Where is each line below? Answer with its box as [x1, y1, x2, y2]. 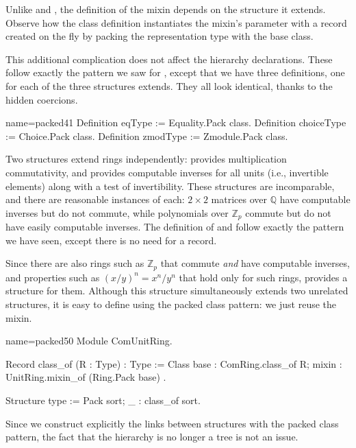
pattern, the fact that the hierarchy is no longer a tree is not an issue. [5, 429, 298, 444]
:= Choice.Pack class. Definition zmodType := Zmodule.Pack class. [5, 128, 288, 143]
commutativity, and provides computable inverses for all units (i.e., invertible [5, 165, 329, 179]
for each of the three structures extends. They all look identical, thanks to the [5, 78, 333, 93]
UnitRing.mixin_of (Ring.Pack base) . [5, 370, 166, 384]
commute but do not [245, 205, 331, 220]
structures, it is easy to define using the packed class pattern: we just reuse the [5, 297, 337, 311]
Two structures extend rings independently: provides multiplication [5, 152, 287, 166]
